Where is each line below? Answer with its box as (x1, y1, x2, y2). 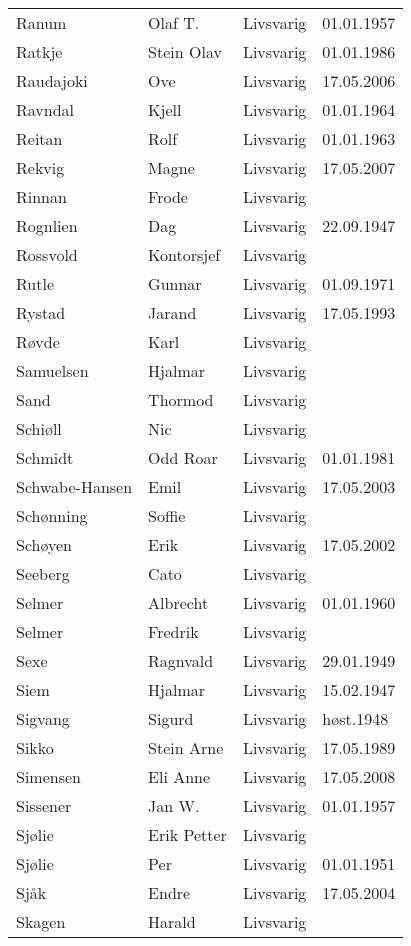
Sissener (16, 794, 72, 817)
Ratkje (16, 40, 63, 63)
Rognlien (16, 214, 78, 237)
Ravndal (16, 98, 75, 121)
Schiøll (16, 417, 62, 440)
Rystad (16, 301, 66, 324)
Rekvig (16, 156, 65, 179)
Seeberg (16, 562, 70, 585)
